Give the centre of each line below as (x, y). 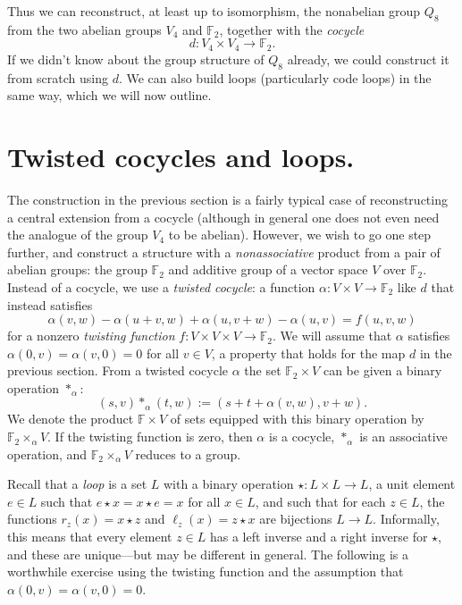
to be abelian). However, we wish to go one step (300, 235)
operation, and (47, 454)
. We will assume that (332, 336)
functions (32, 519)
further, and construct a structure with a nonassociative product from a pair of (224, 252)
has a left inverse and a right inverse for (319, 537)
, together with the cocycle (292, 29)
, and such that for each (320, 501)
